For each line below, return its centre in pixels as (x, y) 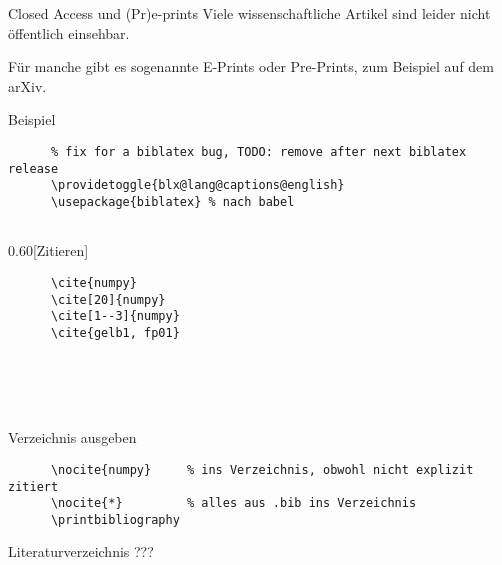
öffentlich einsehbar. (69, 32)
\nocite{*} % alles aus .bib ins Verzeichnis (233, 503)
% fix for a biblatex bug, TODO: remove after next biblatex (258, 151)
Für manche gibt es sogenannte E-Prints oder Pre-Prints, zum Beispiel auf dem (251, 66)
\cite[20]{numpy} (108, 299)
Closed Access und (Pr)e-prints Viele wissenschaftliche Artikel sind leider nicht (249, 13)
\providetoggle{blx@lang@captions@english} (197, 185)
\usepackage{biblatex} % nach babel (172, 201)
